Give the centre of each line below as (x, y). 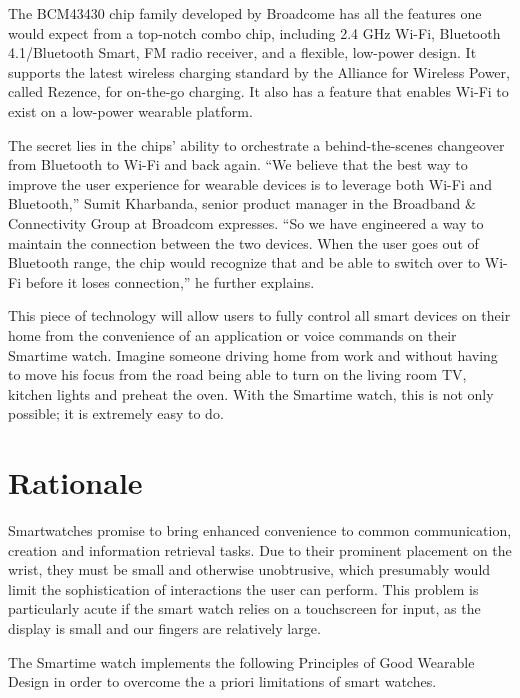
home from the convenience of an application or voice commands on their (232, 334)
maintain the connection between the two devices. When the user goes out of (243, 242)
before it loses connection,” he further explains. (170, 281)
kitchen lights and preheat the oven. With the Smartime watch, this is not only (251, 393)
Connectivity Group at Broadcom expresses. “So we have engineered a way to (246, 222)
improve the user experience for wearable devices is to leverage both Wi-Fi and (250, 183)
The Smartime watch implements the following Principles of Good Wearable (241, 661)
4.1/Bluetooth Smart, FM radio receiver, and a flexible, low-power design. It (242, 52)
